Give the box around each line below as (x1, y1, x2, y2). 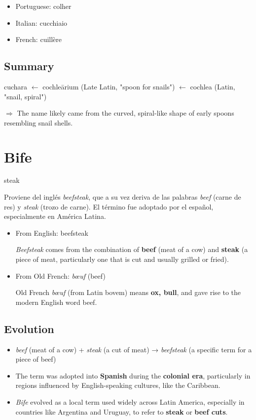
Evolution (4, 321, 54, 336)
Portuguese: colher (15, 1, 72, 11)
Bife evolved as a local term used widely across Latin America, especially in (15, 397, 245, 407)
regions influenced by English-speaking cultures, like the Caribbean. (15, 380, 220, 390)
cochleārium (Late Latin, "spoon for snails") (42, 81, 175, 91)
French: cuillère (15, 34, 62, 44)
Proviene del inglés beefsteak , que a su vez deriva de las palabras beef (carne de (4, 192, 241, 202)
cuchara (4, 81, 28, 91)
